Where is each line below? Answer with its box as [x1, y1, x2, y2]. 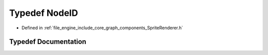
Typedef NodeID [9, 7, 78, 18]
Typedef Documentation [9, 38, 86, 46]
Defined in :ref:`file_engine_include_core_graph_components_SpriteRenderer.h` [21, 25, 183, 31]
